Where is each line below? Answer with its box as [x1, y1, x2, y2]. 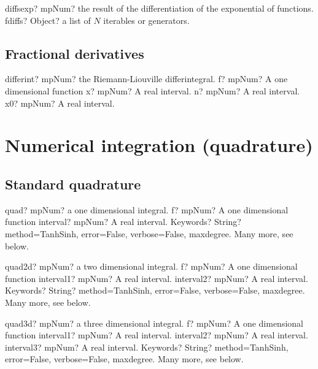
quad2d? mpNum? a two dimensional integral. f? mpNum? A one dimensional [5, 260, 298, 273]
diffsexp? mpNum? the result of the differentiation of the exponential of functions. [5, 2, 314, 14]
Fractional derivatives [5, 44, 144, 63]
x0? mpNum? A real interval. [5, 96, 115, 109]
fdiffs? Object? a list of [5, 13, 91, 26]
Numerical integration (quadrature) [5, 132, 313, 158]
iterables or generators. [103, 13, 190, 26]
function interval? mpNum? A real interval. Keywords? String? [5, 215, 241, 228]
